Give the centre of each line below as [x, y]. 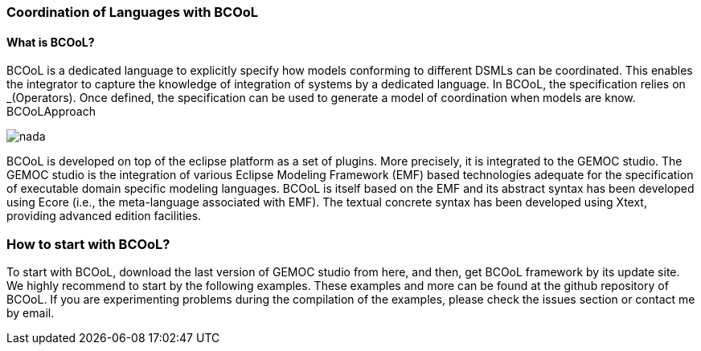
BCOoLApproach [51, 112]
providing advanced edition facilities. [104, 216]
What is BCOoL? [51, 42]
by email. [31, 312]
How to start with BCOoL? [88, 244]
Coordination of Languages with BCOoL [133, 12]
